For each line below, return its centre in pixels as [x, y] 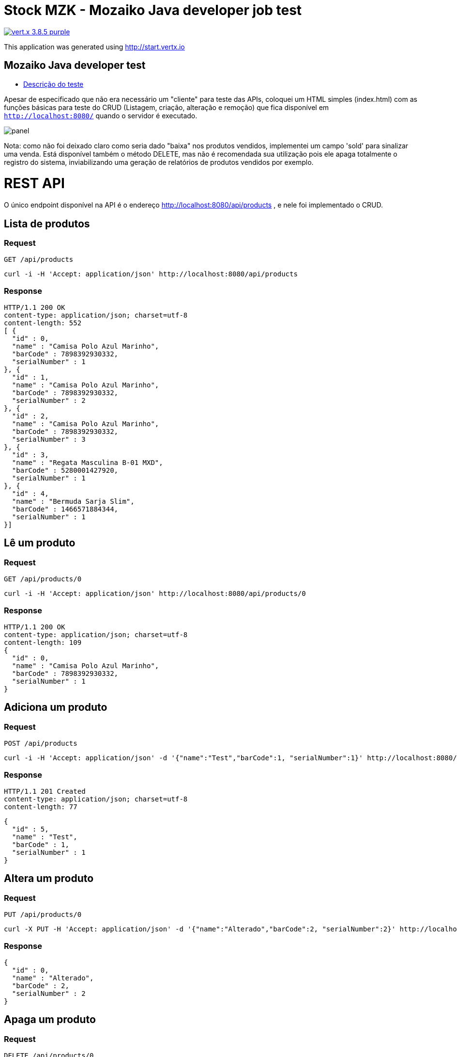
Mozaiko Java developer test [75, 65]
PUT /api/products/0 [43, 915]
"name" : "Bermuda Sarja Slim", [73, 502]
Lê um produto [40, 543]
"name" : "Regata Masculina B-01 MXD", [87, 463]
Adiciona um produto [56, 707]
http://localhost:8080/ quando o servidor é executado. [101, 115]
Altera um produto [49, 879]
